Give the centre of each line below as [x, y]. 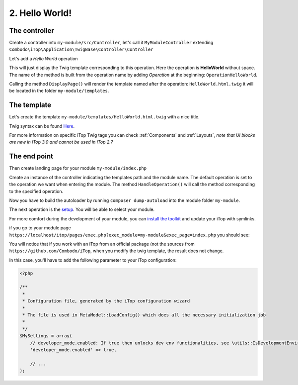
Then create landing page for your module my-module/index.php [78, 168]
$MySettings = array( [46, 336]
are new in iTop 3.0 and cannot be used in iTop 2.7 [61, 142]
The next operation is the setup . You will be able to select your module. [82, 209]
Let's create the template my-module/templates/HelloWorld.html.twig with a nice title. [104, 117]
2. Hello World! [40, 13]
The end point [31, 156]
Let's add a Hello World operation [43, 58]
